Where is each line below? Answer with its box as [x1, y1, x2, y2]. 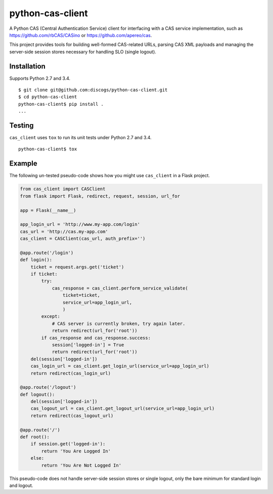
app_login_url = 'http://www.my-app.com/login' [20, 222, 140, 227]
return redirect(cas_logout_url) [30, 413, 114, 419]
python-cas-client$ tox [18, 146, 77, 152]
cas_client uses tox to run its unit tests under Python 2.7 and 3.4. [9, 135, 152, 141]
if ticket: [30, 271, 58, 277]
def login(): [20, 257, 53, 263]
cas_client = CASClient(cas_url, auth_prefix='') [20, 236, 146, 241]
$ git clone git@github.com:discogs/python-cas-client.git [18, 87, 168, 93]
